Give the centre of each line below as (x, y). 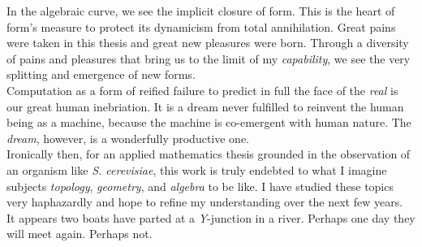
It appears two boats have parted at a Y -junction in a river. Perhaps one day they (211, 217)
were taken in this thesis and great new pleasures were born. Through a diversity (208, 43)
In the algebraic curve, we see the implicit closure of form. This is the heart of (201, 11)
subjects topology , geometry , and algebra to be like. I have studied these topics (200, 186)
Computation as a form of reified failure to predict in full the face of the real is (202, 90)
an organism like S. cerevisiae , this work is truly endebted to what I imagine (197, 169)
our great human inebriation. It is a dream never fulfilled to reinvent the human (205, 106)
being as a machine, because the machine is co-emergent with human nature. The (209, 122)
